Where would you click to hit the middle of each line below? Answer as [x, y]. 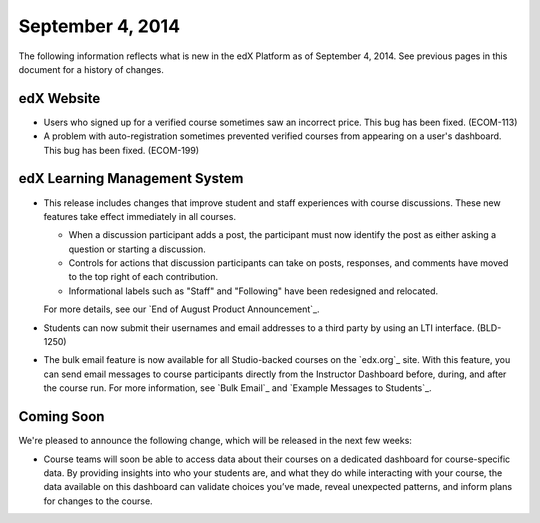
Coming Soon [61, 416]
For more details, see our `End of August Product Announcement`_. [181, 309]
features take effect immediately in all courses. [140, 216]
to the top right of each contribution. [143, 277]
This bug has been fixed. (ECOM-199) [121, 150]
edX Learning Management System [131, 178]
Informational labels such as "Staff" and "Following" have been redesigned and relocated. [253, 291]
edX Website [59, 98]
